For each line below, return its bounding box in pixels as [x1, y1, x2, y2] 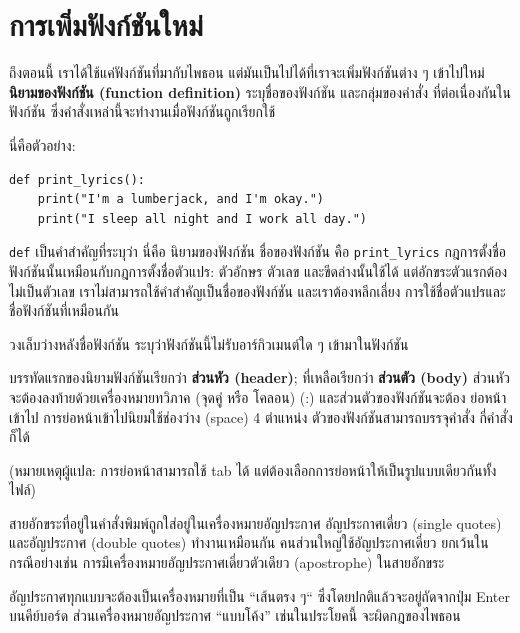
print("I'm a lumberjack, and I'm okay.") [37, 192, 324, 207]
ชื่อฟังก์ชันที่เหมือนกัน [9, 300, 119, 321]
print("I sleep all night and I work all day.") [37, 211, 367, 226]
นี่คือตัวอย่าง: [9, 134, 76, 155]
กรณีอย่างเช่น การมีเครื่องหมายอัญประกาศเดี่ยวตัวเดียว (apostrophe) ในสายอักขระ [9, 552, 445, 573]
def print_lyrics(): [9, 172, 146, 187]
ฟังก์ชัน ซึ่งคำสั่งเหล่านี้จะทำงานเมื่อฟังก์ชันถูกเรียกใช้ [9, 101, 276, 122]
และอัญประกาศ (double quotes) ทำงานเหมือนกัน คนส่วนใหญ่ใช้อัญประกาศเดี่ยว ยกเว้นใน [9, 532, 489, 553]
